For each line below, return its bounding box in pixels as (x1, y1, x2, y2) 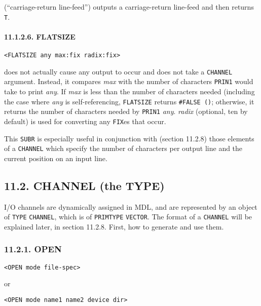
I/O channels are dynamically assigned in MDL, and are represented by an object (4, 201, 257, 212)
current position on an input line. (4, 152, 107, 163)
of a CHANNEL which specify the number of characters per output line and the (4, 143, 243, 154)
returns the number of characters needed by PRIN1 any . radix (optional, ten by (4, 106, 248, 117)
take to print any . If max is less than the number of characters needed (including (4, 86, 255, 97)
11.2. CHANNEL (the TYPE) (4, 177, 165, 193)
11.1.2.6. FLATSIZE (4, 31, 76, 42)
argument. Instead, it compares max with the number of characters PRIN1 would (4, 76, 253, 87)
